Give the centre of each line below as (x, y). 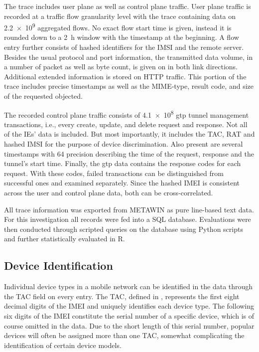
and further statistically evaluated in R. (65, 239)
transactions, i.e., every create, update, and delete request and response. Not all (126, 124)
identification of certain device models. (63, 345)
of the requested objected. (44, 96)
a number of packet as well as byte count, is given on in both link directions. (121, 67)
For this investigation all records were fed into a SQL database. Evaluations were (128, 219)
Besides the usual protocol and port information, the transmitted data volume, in (129, 57)
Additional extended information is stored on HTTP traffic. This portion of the (125, 76)
